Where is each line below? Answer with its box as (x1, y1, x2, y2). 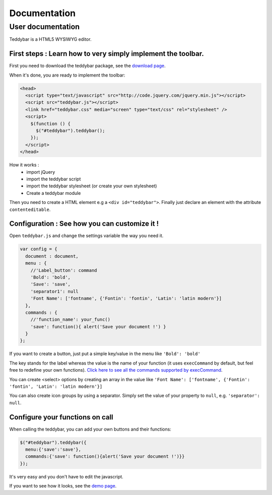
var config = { (20, 246, 57, 252)
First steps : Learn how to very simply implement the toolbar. (9, 49, 204, 58)
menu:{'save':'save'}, (25, 447, 82, 453)
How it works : (9, 162, 39, 168)
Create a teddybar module (26, 190, 81, 196)
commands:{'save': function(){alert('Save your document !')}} (25, 454, 185, 459)
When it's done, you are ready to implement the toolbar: (9, 72, 125, 78)
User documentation (9, 22, 80, 31)
